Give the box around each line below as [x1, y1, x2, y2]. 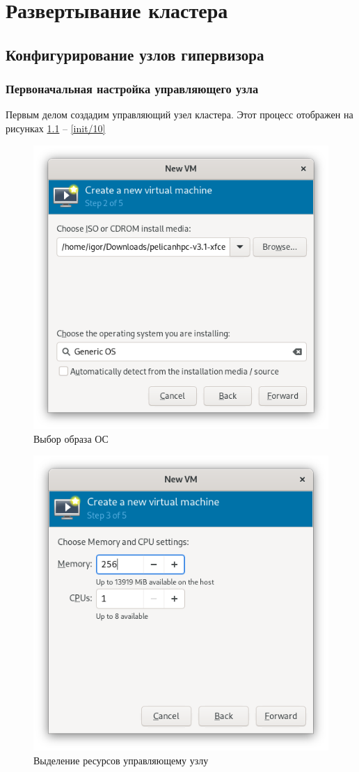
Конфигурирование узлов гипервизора [6, 43, 264, 65]
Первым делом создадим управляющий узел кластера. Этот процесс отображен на [6, 107, 353, 122]
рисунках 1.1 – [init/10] [6, 120, 106, 135]
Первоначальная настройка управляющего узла [6, 80, 259, 97]
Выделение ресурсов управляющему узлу [33, 753, 209, 768]
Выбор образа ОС [33, 431, 109, 446]
